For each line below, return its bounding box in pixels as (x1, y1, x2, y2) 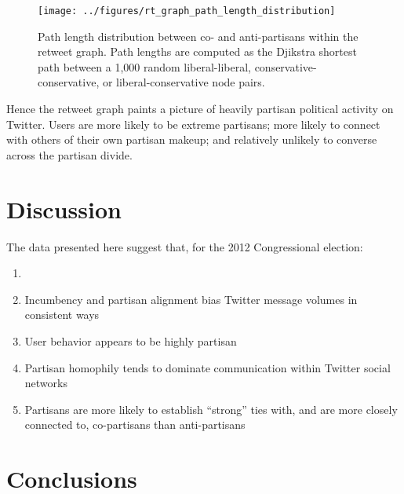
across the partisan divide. (6, 146, 133, 163)
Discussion (6, 192, 122, 225)
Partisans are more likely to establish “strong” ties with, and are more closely (24, 401, 398, 417)
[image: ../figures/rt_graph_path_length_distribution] (38, 5, 336, 16)
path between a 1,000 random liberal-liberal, (38, 58, 251, 75)
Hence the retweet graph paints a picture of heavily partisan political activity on (6, 101, 394, 117)
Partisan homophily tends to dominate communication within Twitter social (24, 359, 391, 375)
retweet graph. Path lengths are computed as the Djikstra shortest (38, 43, 357, 60)
